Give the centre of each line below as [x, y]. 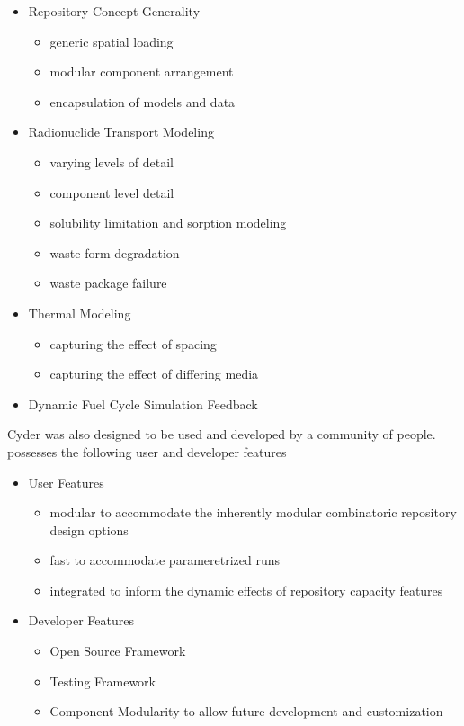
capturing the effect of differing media [154, 374]
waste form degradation [115, 252]
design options [89, 529]
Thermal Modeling [80, 313]
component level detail [112, 192]
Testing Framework [103, 681]
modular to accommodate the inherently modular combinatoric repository [253, 512]
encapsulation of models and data [143, 101]
